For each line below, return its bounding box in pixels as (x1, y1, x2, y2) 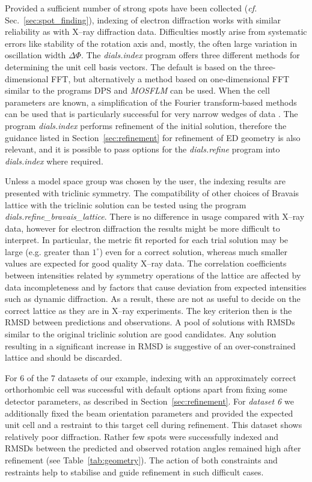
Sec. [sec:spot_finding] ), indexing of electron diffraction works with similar (5, 13, 281, 26)
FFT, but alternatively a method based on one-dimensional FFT (51, 72, 290, 85)
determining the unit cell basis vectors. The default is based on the (5, 60, 251, 73)
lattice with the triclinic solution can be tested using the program (5, 198, 246, 211)
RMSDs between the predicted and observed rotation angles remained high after (5, 442, 301, 454)
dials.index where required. (5, 154, 103, 167)
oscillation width (5, 49, 66, 61)
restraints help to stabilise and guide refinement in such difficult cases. (5, 465, 264, 478)
